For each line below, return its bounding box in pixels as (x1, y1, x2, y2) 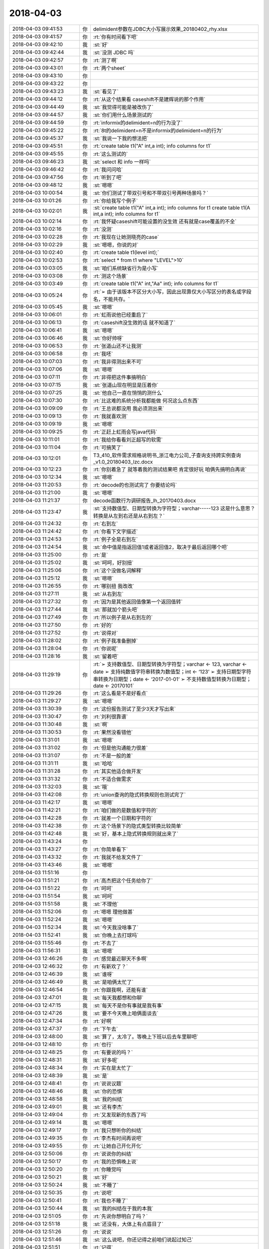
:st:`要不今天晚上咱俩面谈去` (93, 1010, 159, 1017)
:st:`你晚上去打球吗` (93, 932, 139, 939)
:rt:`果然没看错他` (93, 728, 133, 735)
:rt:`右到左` (93, 520, 118, 527)
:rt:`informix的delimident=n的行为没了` (93, 119, 183, 126)
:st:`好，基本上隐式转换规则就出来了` (93, 830, 179, 837)
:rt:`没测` (93, 225, 113, 232)
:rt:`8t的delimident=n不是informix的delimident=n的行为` (93, 127, 224, 134)
